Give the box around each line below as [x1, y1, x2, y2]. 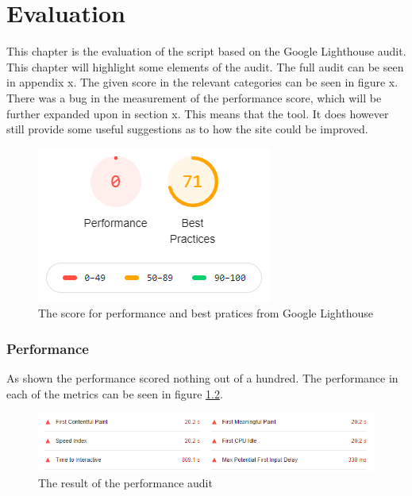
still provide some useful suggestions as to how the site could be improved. [6, 121, 368, 137]
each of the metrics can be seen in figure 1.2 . [6, 385, 223, 402]
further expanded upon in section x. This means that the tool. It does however [6, 105, 389, 121]
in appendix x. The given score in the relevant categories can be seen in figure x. [6, 74, 399, 90]
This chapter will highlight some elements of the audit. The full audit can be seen [6, 58, 404, 75]
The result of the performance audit [38, 474, 213, 490]
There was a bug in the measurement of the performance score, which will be [6, 89, 382, 106]
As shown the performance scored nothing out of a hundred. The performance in [6, 370, 399, 386]
